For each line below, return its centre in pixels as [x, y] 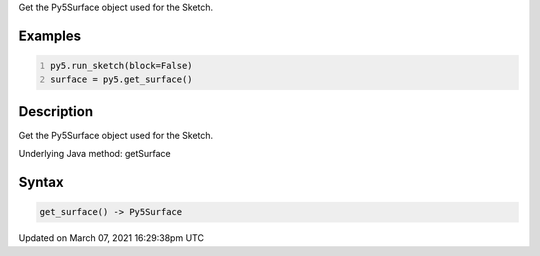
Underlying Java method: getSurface [94, 154]
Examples [50, 35]
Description [56, 111]
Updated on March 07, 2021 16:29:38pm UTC [111, 238]
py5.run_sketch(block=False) [122, 65]
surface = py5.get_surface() [122, 79]
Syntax [41, 182]
